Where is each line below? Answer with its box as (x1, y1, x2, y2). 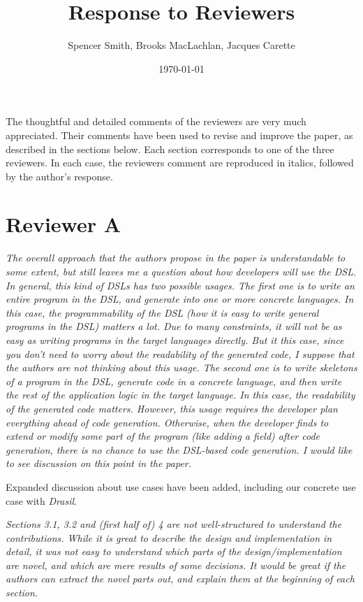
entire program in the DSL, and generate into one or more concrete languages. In (6, 292, 354, 306)
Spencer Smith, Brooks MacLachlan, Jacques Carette (68, 38, 295, 52)
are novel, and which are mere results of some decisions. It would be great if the (6, 557, 346, 572)
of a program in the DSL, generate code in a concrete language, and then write (6, 373, 342, 388)
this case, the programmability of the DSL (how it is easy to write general (6, 305, 319, 320)
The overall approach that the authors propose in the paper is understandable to (6, 250, 346, 265)
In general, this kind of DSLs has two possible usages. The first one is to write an (6, 278, 355, 292)
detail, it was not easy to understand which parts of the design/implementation (6, 544, 342, 559)
